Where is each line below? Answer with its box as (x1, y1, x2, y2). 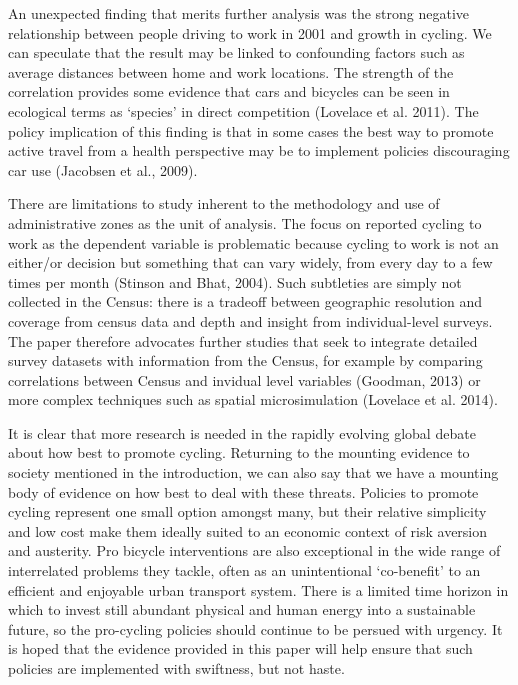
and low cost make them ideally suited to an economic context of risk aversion (8, 520, 488, 541)
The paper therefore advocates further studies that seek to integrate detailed (8, 330, 478, 351)
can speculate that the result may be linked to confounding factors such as (8, 42, 465, 63)
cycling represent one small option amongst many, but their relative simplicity (8, 501, 487, 522)
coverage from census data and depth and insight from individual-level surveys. (8, 310, 493, 331)
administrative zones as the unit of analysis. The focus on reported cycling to (8, 212, 482, 233)
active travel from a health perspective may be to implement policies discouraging (8, 140, 510, 161)
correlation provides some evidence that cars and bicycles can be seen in (8, 81, 450, 102)
